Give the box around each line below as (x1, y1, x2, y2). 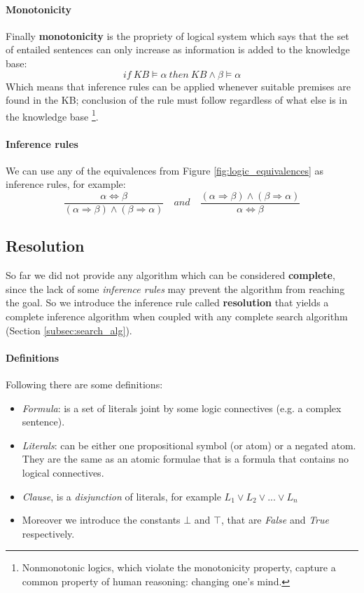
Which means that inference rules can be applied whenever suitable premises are (6, 79, 351, 93)
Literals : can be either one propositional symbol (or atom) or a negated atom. (22, 437, 356, 452)
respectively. (22, 526, 75, 540)
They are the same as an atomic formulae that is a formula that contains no (22, 451, 349, 466)
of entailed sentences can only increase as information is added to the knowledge (6, 42, 350, 57)
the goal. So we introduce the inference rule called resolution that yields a (6, 295, 329, 310)
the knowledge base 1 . (6, 107, 99, 123)
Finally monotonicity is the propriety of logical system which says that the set (6, 28, 349, 43)
